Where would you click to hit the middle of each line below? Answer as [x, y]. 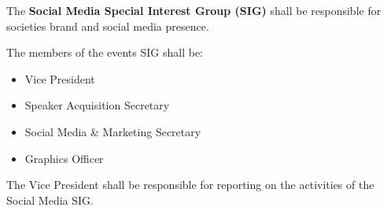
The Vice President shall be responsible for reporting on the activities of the [190, 185]
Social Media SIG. [50, 200]
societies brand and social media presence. [108, 26]
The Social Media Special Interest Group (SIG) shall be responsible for [194, 10]
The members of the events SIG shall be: [105, 52]
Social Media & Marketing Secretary [113, 131]
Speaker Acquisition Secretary [97, 105]
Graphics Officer [64, 158]
